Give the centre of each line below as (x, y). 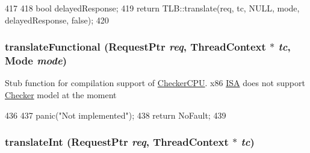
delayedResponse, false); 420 (57, 20)
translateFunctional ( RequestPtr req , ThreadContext (135, 47)
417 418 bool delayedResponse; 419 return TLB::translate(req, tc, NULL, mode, (152, 8)
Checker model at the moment (61, 94)
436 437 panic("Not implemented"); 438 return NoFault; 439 (116, 115)
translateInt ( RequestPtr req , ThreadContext (117, 142)
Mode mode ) (36, 61)
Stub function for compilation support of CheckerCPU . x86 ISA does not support (155, 83)
